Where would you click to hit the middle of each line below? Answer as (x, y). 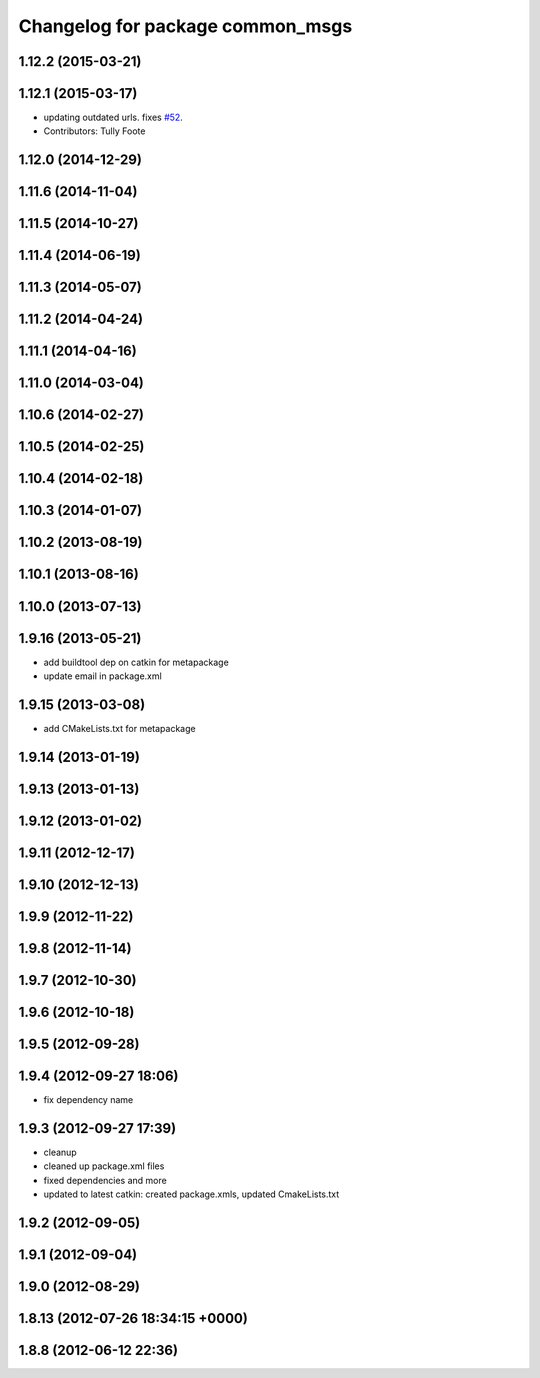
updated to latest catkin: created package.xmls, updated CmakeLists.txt (191, 1194)
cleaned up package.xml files (104, 1166)
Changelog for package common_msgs (185, 26)
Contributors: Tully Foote (94, 131)
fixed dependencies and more (105, 1180)
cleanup (60, 1152)
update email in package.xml (102, 676)
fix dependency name (88, 1099)
